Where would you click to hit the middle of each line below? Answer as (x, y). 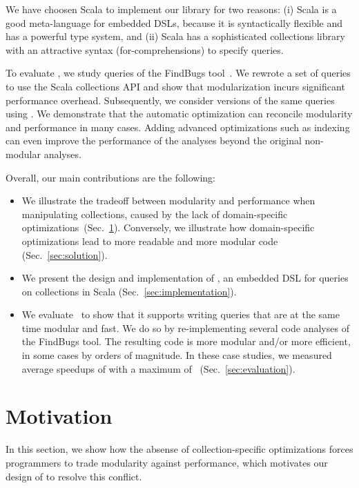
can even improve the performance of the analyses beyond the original (154, 140)
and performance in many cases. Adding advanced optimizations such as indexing (178, 127)
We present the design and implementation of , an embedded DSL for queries (185, 278)
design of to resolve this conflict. (74, 476)
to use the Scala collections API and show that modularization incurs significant (175, 86)
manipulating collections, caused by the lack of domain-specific (155, 214)
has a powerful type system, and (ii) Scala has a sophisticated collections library (175, 36)
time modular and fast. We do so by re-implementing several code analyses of (185, 328)
